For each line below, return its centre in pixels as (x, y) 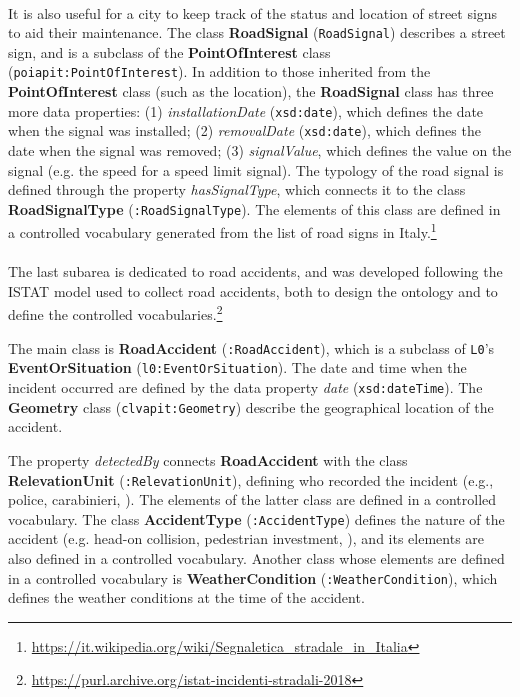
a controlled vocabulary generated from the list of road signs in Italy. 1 (222, 231)
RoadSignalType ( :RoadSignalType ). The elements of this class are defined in (254, 208)
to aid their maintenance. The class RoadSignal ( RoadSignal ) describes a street (257, 32)
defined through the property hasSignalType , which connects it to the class (237, 189)
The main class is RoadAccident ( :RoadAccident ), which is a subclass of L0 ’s (251, 347)
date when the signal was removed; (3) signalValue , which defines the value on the (260, 150)
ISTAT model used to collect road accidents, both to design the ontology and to (253, 290)
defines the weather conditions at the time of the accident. (186, 597)
